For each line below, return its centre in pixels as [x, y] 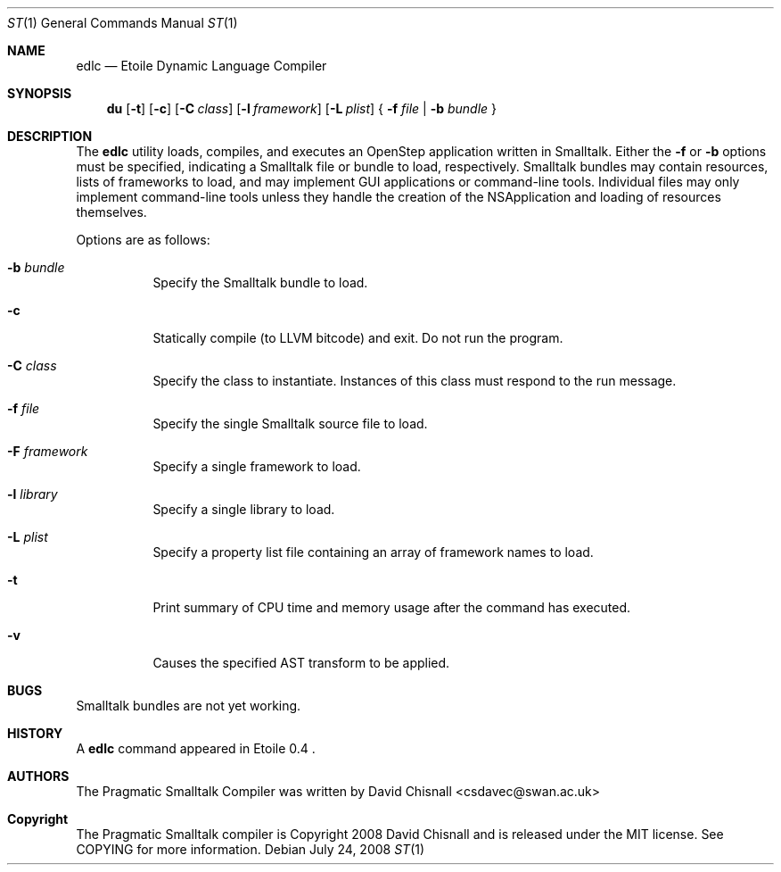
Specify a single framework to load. [257, 466]
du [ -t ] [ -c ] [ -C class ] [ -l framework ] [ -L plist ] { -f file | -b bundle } [302, 108]
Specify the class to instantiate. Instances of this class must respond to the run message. [415, 381]
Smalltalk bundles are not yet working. [189, 706]
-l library [33, 494]
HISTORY [35, 733]
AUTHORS [38, 776]
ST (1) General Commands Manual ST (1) [123, 23]
